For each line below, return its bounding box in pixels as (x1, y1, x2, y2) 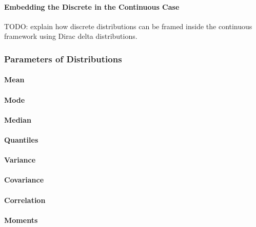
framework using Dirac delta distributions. (4, 31, 137, 41)
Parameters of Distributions (4, 52, 122, 65)
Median (4, 114, 31, 125)
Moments (4, 214, 38, 225)
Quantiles (4, 134, 38, 145)
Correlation (4, 194, 46, 205)
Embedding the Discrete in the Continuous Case (4, 1, 180, 12)
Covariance (4, 174, 44, 185)
